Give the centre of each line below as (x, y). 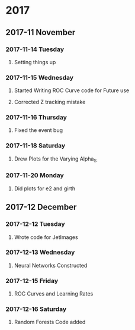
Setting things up (35, 62)
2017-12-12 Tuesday (35, 224)
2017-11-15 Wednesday (40, 77)
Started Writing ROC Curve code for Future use (72, 90)
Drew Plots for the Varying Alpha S (55, 159)
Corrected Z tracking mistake (50, 102)
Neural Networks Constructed (51, 265)
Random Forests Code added (50, 322)
